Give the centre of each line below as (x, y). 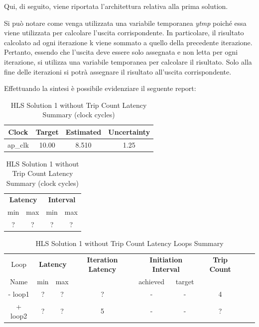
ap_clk (18, 144)
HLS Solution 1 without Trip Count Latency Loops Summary (129, 243)
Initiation (166, 259)
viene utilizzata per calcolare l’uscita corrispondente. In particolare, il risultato (124, 33)
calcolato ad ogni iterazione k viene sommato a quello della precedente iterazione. (128, 42)
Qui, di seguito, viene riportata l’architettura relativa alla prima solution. (116, 6)
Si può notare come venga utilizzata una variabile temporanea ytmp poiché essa (125, 23)
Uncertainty (129, 131)
